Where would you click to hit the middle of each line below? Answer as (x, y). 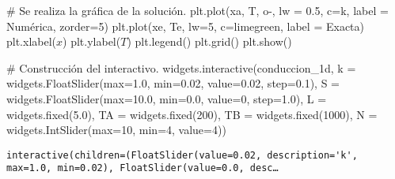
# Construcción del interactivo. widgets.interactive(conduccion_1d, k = (181, 67)
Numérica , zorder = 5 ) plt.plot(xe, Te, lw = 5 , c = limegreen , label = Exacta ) (186, 26)
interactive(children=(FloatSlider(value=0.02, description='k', (182, 155)
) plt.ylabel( (92, 41)
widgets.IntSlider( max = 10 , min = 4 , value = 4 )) (116, 130)
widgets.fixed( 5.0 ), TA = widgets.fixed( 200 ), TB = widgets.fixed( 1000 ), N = (192, 114)
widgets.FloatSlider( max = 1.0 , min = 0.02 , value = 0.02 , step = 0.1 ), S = (173, 83)
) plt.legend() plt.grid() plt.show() (209, 41)
